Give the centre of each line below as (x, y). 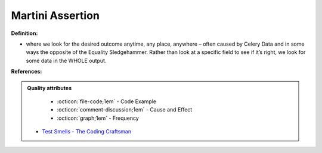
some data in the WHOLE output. (66, 60)
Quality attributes (49, 88)
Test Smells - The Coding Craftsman (86, 132)
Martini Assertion (55, 15)
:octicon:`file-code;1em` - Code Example (107, 101)
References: (27, 72)
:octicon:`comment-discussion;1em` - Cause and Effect (125, 110)
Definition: (24, 33)
